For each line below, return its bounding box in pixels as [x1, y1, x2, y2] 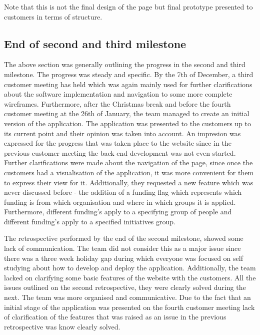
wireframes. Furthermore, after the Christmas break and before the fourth [4, 98, 231, 109]
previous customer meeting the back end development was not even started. [4, 147, 236, 158]
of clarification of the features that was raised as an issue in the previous [4, 311, 226, 322]
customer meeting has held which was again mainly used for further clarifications [4, 79, 252, 89]
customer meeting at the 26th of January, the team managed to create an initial [4, 108, 249, 119]
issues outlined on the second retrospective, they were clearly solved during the [4, 282, 246, 292]
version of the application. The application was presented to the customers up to [4, 118, 251, 128]
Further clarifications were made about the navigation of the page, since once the [4, 157, 253, 168]
